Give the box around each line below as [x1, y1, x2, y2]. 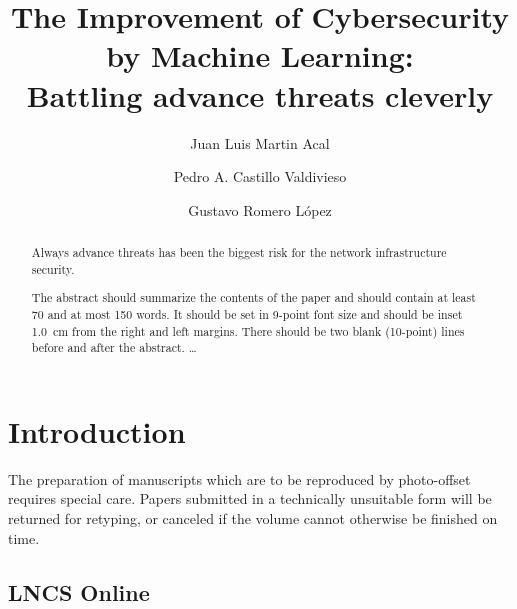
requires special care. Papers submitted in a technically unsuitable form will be [8, 488, 492, 509]
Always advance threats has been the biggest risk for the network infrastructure [31, 244, 447, 261]
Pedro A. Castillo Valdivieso [173, 166, 347, 187]
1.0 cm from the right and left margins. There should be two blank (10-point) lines [31, 322, 465, 339]
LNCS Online [8, 576, 150, 607]
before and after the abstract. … [31, 339, 197, 356]
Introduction [8, 410, 186, 451]
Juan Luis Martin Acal [190, 132, 330, 153]
